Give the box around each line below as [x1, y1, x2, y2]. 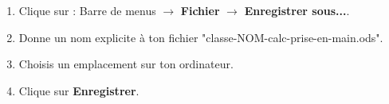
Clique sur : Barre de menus [18, 2, 156, 18]
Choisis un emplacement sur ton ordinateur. [18, 56, 234, 72]
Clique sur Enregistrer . [18, 82, 139, 98]
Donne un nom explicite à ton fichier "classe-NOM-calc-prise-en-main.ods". [18, 29, 383, 45]
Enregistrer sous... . [244, 2, 350, 18]
